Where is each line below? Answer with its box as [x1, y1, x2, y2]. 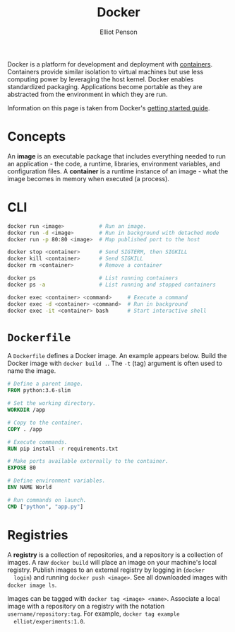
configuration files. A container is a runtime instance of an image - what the [7, 167, 229, 176]
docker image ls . [7, 580, 57, 589]
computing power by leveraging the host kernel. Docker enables [7, 75, 194, 84]
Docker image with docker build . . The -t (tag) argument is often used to [7, 359, 223, 368]
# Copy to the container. [7, 419, 83, 426]
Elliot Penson [100, 28, 138, 36]
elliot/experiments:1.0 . [13, 616, 85, 625]
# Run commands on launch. [7, 496, 87, 503]
